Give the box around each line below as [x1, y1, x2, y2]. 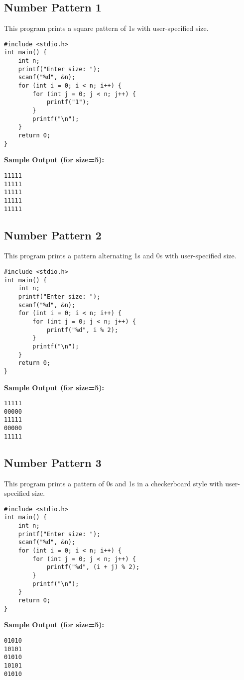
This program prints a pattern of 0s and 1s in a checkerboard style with [4, 478, 223, 488]
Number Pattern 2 [4, 227, 102, 242]
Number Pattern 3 [4, 454, 102, 470]
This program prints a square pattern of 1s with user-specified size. [4, 23, 209, 33]
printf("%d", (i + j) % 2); [46, 564, 140, 571]
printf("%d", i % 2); [46, 326, 119, 334]
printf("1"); [46, 99, 90, 106]
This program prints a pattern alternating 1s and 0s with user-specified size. [4, 250, 237, 261]
